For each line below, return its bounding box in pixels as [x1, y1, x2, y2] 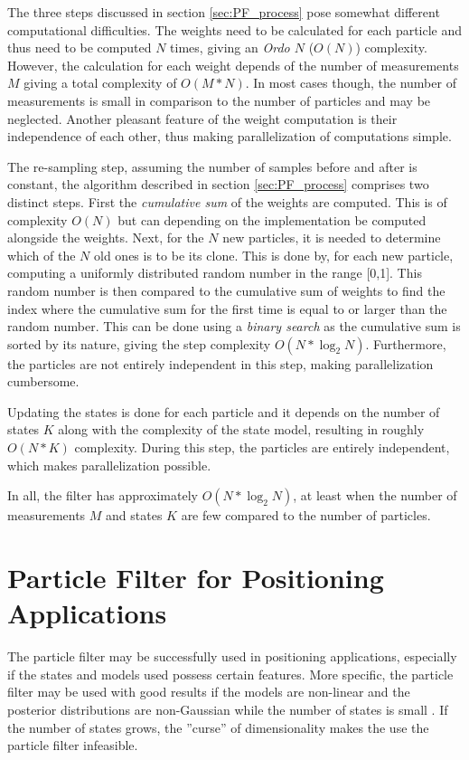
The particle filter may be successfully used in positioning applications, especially [7, 647, 457, 666]
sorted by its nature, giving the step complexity [7, 334, 271, 353]
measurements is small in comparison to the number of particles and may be [7, 90, 431, 109]
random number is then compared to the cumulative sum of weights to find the [7, 280, 446, 299]
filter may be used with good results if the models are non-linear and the [7, 682, 410, 701]
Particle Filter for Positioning [7, 559, 384, 596]
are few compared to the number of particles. [181, 506, 431, 525]
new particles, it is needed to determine [222, 228, 441, 247]
